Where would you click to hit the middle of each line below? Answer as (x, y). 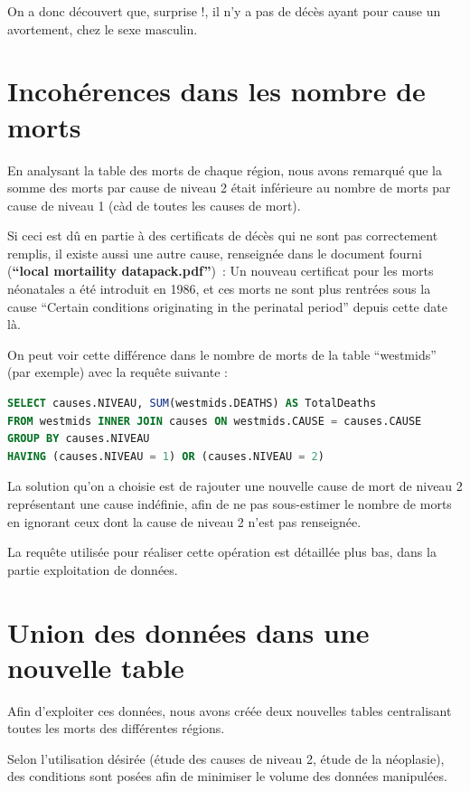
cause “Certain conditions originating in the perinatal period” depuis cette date (227, 306)
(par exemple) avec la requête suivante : (117, 372)
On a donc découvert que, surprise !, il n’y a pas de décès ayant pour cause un (224, 11)
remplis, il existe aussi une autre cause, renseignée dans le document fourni (215, 253)
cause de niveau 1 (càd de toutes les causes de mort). (154, 205)
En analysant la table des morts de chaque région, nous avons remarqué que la (225, 169)
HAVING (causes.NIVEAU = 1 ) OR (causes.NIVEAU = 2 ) (166, 456)
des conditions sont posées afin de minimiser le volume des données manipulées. (227, 776)
